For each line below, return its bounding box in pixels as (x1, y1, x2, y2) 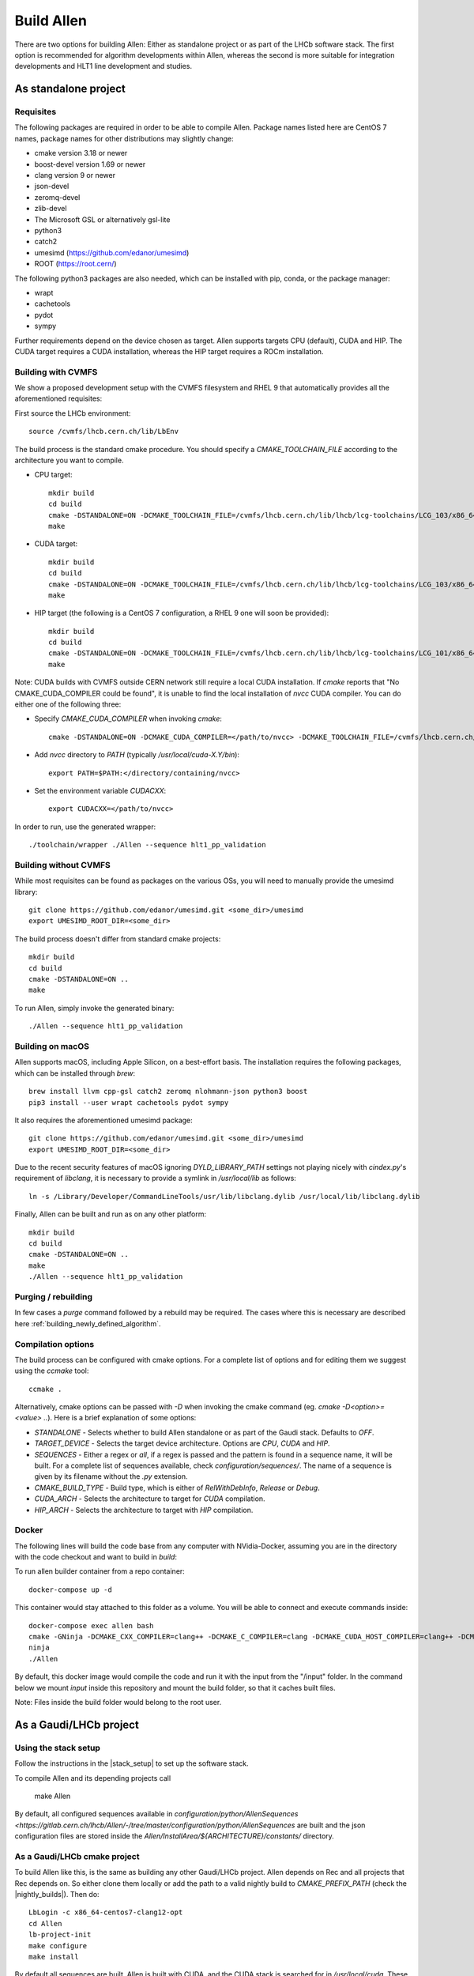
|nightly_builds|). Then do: (14, 1890, 100, 1899)
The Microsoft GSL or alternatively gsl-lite (34, 214, 171, 224)
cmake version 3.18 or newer (34, 149, 128, 158)
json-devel (34, 182, 70, 191)
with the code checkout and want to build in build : (14, 1552, 178, 1562)
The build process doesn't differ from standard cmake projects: (14, 933, 221, 944)
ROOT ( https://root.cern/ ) (34, 259, 118, 269)
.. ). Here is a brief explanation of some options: (43, 1413, 197, 1423)
